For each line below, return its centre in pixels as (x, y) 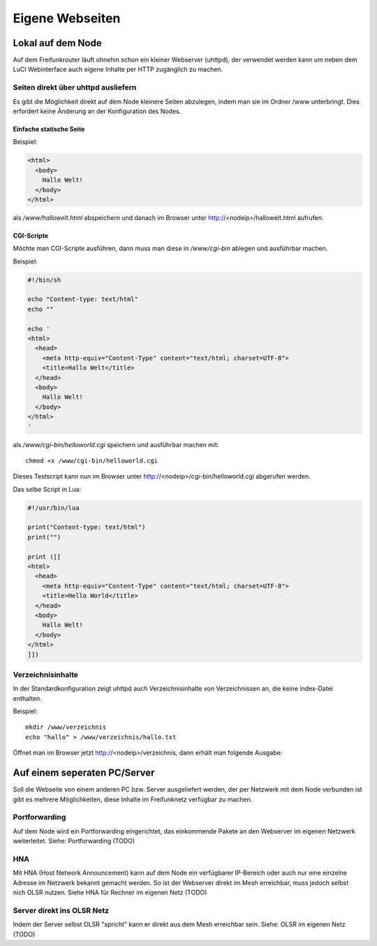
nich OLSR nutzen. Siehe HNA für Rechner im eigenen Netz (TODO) (110, 892)
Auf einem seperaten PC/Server (84, 773)
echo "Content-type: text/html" (83, 299)
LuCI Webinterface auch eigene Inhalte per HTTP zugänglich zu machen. (118, 69)
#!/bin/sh (44, 280)
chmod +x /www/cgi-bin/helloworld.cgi (92, 460)
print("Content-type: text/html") (87, 527)
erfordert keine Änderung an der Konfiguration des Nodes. (97, 111)
